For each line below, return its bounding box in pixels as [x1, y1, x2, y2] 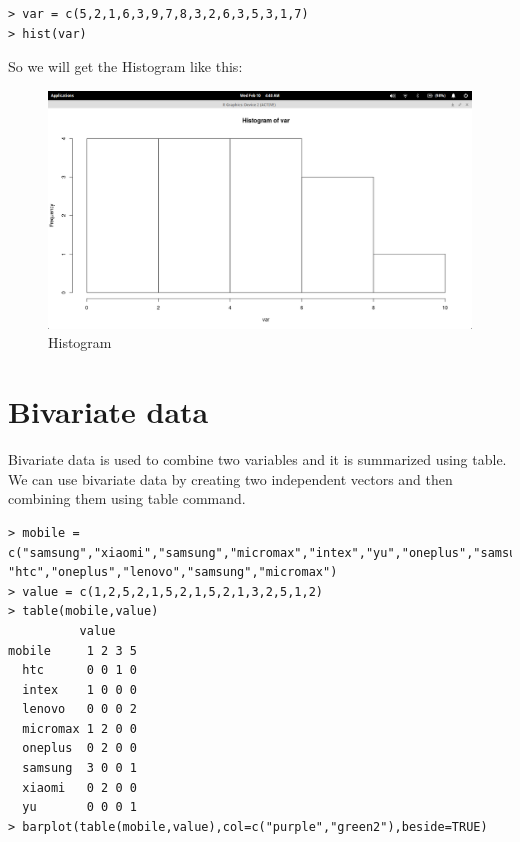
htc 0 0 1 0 [22, 663, 137, 678]
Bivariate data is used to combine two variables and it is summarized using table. [8, 449, 507, 470]
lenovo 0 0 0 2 [22, 702, 137, 717]
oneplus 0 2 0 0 [22, 741, 137, 756]
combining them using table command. [8, 488, 246, 509]
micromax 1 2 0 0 [22, 721, 137, 736]
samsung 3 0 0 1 [22, 761, 137, 776]
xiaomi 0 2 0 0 [22, 780, 137, 795]
